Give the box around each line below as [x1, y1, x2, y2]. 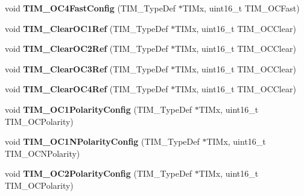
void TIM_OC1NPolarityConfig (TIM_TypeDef [5, 135, 200, 148]
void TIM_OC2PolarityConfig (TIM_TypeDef [5, 167, 192, 180]
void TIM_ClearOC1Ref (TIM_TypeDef [5, 22, 168, 34]
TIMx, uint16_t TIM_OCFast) [182, 2, 300, 14]
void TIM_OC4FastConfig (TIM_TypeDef [5, 2, 176, 14]
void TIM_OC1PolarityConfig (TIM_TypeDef [5, 103, 192, 115]
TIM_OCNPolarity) [5, 147, 80, 159]
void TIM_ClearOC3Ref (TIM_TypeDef [5, 62, 168, 75]
